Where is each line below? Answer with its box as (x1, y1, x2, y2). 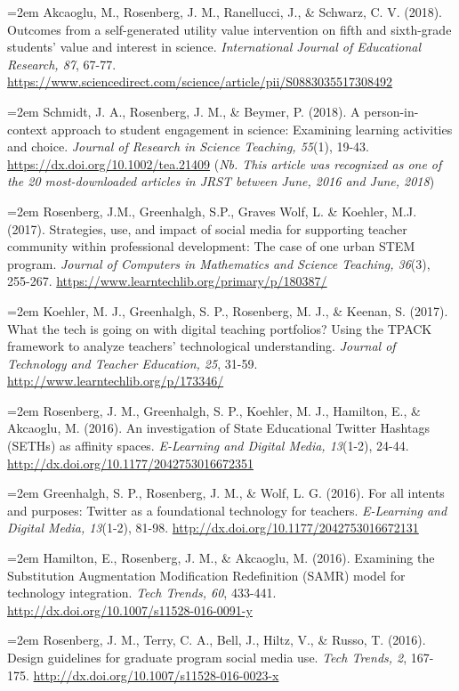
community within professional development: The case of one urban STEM (7, 237, 415, 256)
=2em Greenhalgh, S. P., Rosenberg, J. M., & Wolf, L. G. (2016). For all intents (7, 484, 445, 502)
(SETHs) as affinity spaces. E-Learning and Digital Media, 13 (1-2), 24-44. (7, 436, 409, 455)
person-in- (364, 102, 419, 120)
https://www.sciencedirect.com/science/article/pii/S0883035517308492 (7, 72, 393, 91)
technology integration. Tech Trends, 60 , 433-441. (7, 583, 277, 602)
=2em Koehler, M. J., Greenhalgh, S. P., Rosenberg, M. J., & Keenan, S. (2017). (7, 301, 448, 320)
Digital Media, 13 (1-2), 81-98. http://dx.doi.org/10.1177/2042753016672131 (7, 518, 419, 537)
